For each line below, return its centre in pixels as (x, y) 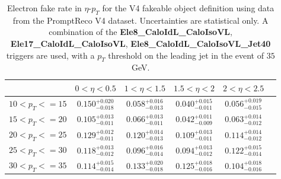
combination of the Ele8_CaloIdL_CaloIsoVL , (140, 32)
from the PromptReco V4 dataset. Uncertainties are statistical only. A (140, 20)
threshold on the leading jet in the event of (186, 55)
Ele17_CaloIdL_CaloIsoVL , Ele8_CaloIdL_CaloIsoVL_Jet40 (140, 43)
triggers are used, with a (50, 55)
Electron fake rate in (44, 8)
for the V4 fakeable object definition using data (188, 8)
